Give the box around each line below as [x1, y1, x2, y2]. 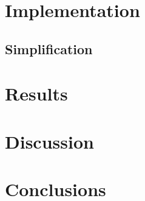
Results [5, 81, 68, 106]
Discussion [5, 129, 94, 153]
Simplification [5, 39, 93, 58]
